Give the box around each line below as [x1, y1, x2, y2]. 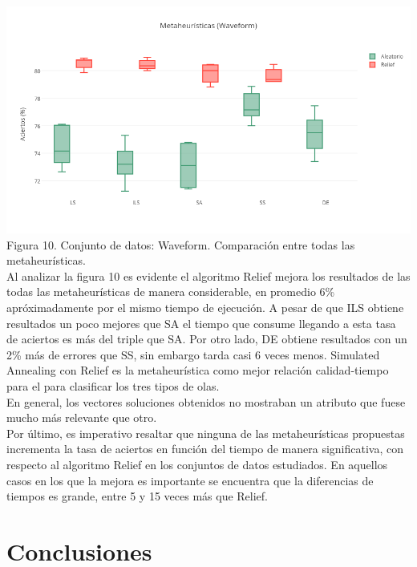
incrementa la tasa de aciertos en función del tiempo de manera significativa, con [6, 440, 403, 457]
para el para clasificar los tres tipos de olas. [6, 377, 220, 394]
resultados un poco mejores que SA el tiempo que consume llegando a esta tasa [6, 314, 396, 331]
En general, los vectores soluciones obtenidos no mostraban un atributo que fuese [6, 393, 406, 410]
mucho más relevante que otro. [6, 409, 157, 426]
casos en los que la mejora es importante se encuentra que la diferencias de [6, 472, 374, 488]
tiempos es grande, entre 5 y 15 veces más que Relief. [6, 488, 269, 504]
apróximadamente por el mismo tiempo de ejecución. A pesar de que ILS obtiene [6, 298, 404, 315]
